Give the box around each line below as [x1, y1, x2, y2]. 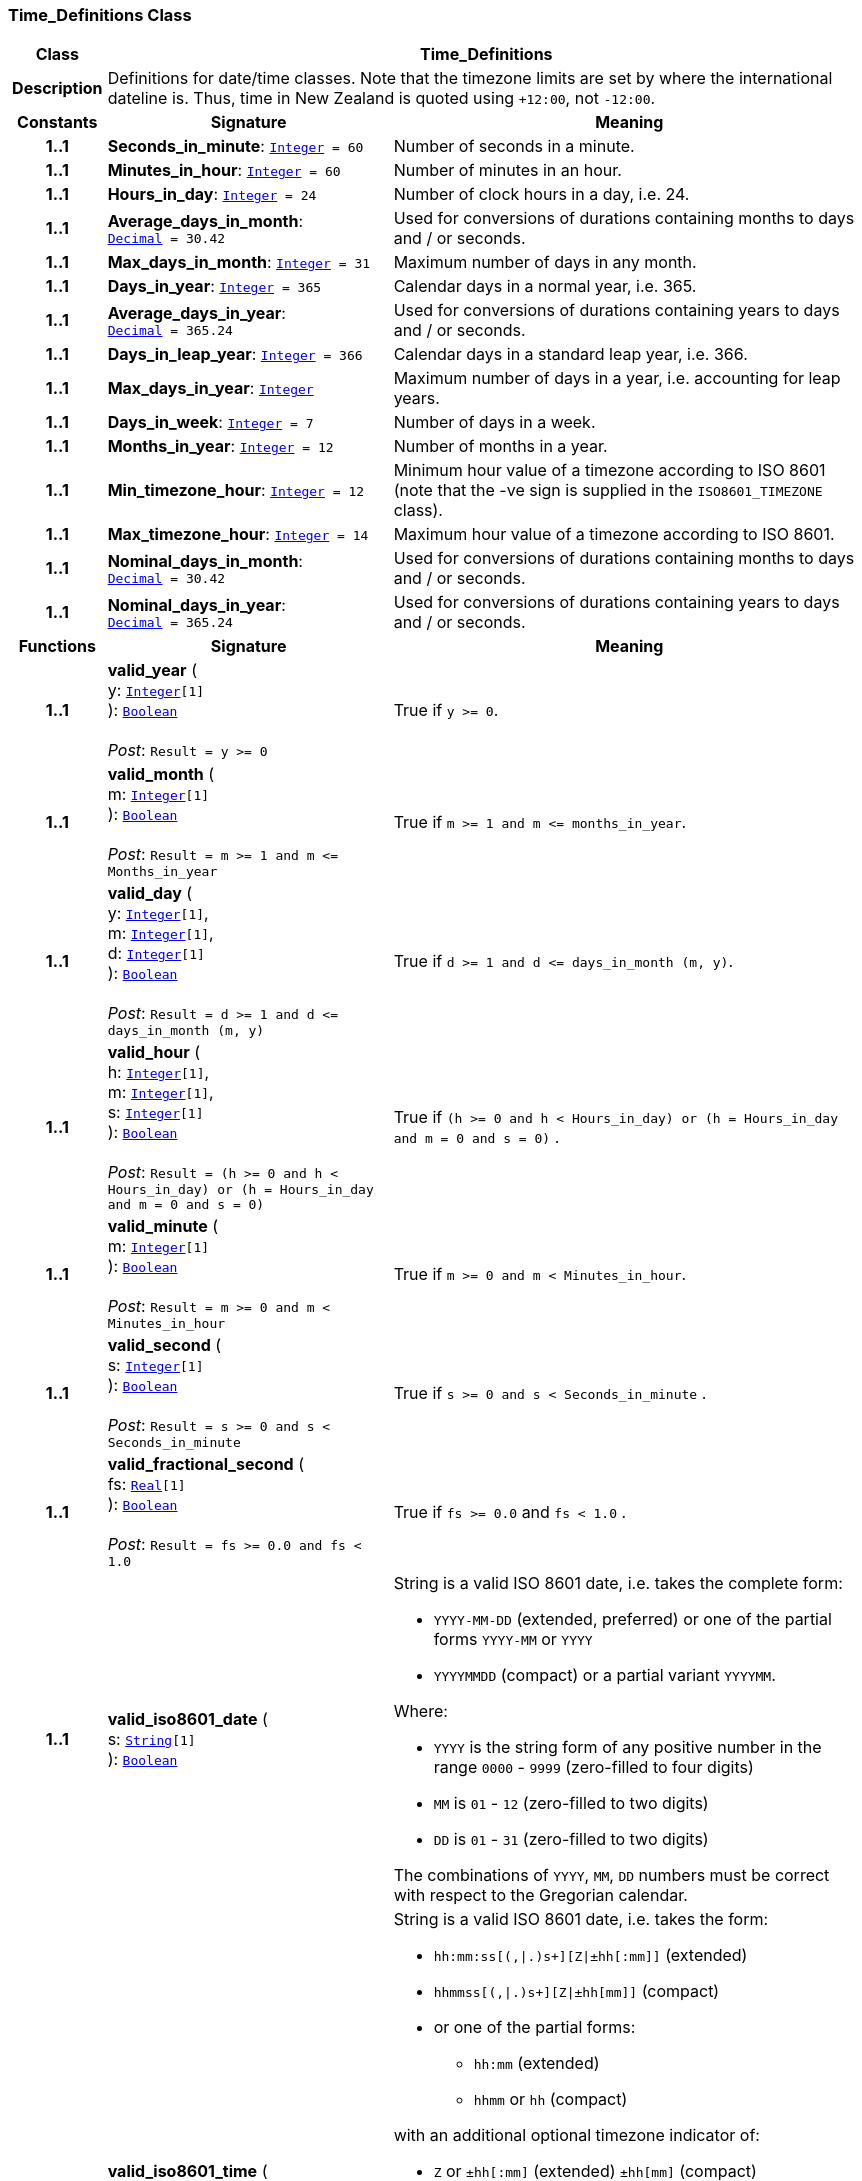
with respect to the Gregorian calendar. [393, 1885, 688, 1906]
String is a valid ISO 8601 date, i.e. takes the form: [393, 1909, 769, 1930]
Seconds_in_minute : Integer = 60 [107, 136, 364, 157]
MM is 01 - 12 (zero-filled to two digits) [433, 1793, 709, 1814]
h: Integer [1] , [107, 1062, 210, 1083]
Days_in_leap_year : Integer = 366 [107, 344, 363, 365]
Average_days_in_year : [107, 302, 286, 323]
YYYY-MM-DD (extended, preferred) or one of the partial [433, 1609, 832, 1630]
